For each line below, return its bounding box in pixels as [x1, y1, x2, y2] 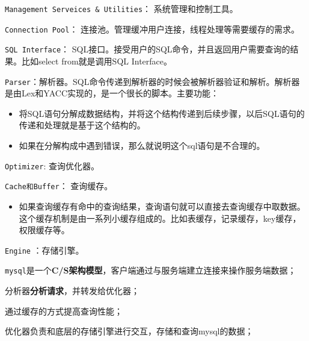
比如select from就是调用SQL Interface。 [21, 54, 172, 67]
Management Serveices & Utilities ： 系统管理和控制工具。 [5, 2, 238, 14]
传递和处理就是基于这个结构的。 [19, 119, 145, 131]
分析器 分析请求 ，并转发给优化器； [5, 284, 139, 296]
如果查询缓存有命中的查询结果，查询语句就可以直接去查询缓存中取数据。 [19, 199, 305, 212]
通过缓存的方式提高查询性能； [5, 304, 123, 317]
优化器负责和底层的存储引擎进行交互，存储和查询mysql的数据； [5, 325, 254, 337]
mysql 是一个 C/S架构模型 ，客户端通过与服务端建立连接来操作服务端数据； [5, 264, 296, 277]
